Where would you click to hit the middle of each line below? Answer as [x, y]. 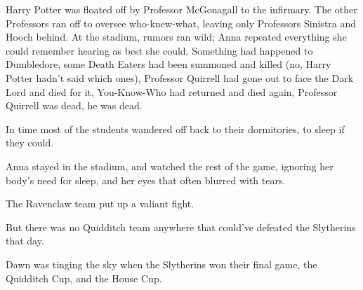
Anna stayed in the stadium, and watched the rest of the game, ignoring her [170, 166]
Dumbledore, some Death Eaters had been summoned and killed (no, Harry [169, 64]
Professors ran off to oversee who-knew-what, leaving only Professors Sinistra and [181, 23]
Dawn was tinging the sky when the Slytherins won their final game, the [161, 264]
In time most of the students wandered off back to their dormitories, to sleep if [175, 129]
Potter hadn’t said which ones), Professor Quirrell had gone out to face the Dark [180, 77]
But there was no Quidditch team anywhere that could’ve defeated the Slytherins [181, 227]
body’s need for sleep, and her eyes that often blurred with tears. [146, 180]
